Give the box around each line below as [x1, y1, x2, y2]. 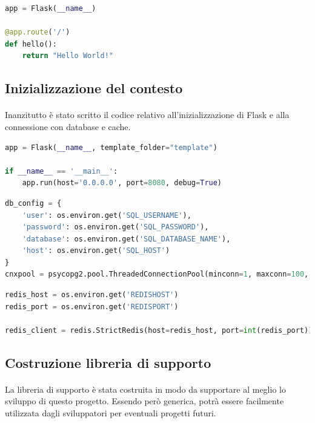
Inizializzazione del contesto [5, 79, 183, 97]
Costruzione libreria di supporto [5, 353, 211, 372]
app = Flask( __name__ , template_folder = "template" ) [5, 143, 217, 152]
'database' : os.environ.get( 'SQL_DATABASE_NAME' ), [22, 234, 231, 243]
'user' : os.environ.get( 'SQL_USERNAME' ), [22, 211, 191, 220]
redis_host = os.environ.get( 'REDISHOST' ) [5, 290, 179, 300]
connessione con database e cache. [5, 120, 131, 133]
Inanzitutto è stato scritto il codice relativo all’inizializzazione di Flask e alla [5, 108, 290, 121]
